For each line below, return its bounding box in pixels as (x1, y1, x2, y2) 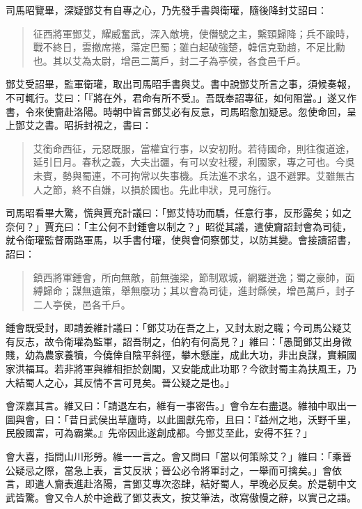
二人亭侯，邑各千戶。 (33, 297, 131, 311)
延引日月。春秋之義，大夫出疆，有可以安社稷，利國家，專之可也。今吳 (33, 155, 355, 169)
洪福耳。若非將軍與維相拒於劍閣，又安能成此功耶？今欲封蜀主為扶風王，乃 (15, 361, 356, 376)
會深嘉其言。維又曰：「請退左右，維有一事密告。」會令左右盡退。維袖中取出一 (6, 398, 356, 413)
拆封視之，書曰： (73, 118, 152, 132)
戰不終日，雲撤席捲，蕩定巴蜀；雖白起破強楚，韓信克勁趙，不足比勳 (33, 40, 345, 54)
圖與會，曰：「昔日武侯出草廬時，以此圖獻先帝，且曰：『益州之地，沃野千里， (6, 412, 356, 426)
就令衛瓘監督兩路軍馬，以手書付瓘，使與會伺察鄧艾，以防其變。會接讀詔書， (6, 233, 356, 247)
